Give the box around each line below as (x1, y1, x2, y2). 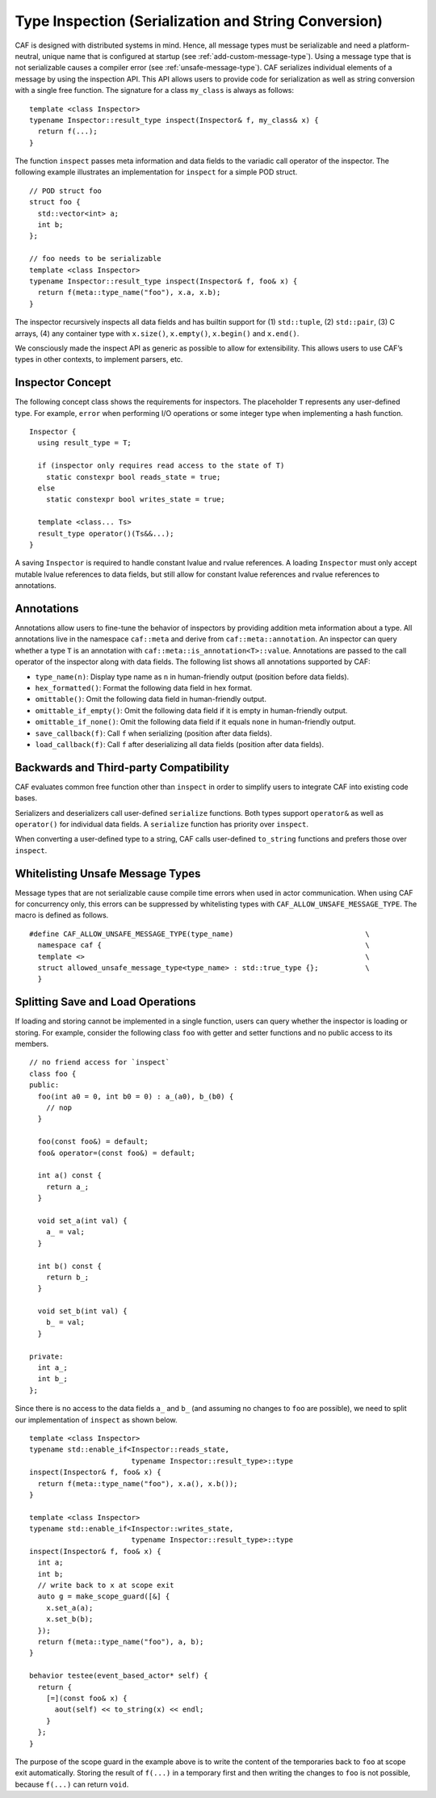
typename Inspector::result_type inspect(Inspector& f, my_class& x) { (29, 116, 319, 124)
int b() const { (37, 1261, 103, 1271)
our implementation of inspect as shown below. (15, 1414, 178, 1425)
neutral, (15, 51, 40, 61)
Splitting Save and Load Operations (15, 995, 197, 1009)
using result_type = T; (37, 439, 132, 447)
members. (15, 1039, 49, 1049)
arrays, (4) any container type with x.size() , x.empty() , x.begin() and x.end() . (15, 328, 300, 338)
